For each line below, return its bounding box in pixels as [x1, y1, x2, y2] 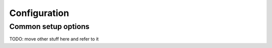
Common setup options [9, 22, 90, 31]
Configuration [9, 7, 70, 18]
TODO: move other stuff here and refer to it [9, 36, 99, 42]
